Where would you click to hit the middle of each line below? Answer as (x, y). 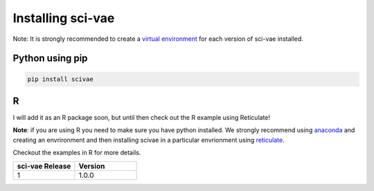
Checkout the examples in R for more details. (77, 153)
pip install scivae (60, 79)
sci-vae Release (44, 166)
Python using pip (50, 58)
